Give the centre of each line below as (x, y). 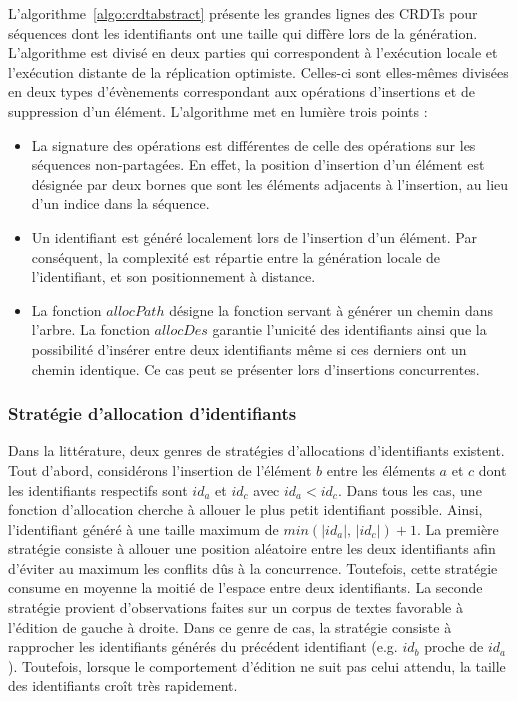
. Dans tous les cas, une (409, 489)
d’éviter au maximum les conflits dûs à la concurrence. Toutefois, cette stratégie (253, 567)
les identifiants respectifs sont (98, 489)
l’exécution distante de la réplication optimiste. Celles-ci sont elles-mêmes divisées (258, 71)
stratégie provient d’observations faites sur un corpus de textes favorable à (235, 607)
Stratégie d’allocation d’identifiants (152, 413)
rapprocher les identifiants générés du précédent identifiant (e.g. (203, 646)
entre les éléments (380, 469)
